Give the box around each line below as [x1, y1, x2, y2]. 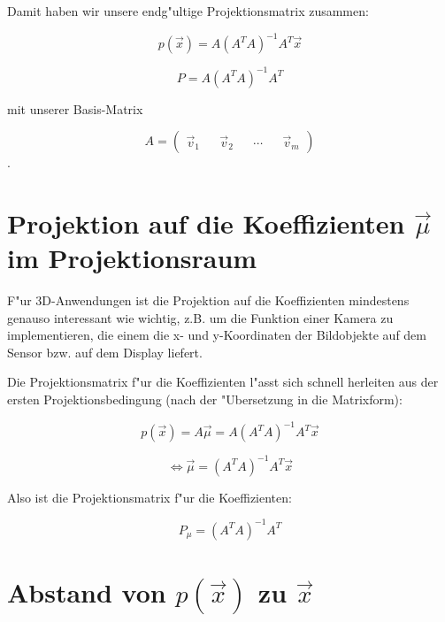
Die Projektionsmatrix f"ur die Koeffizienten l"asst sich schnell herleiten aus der [7, 372, 439, 391]
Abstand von [7, 573, 166, 610]
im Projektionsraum [7, 240, 257, 276]
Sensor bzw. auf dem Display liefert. [7, 342, 203, 361]
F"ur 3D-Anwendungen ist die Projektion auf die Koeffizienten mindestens [7, 291, 410, 310]
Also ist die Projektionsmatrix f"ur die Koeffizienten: [7, 488, 292, 506]
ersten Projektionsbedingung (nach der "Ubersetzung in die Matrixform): [7, 390, 403, 409]
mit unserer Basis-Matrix [7, 99, 143, 118]
